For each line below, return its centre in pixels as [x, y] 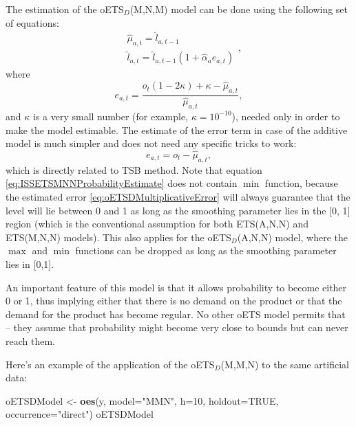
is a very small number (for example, [111, 116]
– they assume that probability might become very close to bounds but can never [177, 327]
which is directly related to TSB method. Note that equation [134, 169]
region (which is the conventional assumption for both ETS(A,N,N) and [157, 224]
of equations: [32, 22]
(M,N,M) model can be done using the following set [239, 9]
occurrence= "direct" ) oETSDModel [80, 414]
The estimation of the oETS [65, 9]
